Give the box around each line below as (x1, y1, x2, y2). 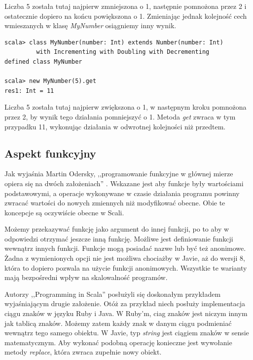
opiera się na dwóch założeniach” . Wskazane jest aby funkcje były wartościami (4, 178, 244, 188)
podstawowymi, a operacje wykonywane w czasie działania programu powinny (4, 188, 240, 198)
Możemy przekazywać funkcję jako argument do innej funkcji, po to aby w (4, 224, 229, 234)
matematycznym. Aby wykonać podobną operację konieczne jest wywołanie (4, 337, 232, 347)
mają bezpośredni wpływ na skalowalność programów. (4, 272, 168, 282)
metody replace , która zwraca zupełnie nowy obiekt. (4, 347, 162, 357)
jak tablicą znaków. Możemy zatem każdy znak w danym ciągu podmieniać (4, 318, 232, 328)
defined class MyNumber (4, 58, 82, 65)
